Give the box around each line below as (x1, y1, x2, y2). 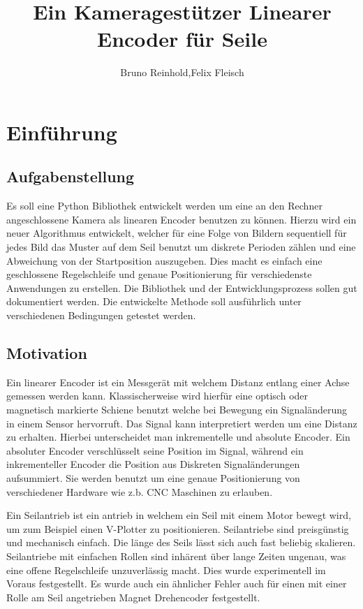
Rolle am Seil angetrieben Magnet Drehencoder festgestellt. (6, 589, 260, 604)
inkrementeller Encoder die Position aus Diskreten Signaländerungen (6, 457, 300, 471)
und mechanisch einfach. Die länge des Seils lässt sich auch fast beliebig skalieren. (6, 535, 356, 550)
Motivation (6, 342, 87, 364)
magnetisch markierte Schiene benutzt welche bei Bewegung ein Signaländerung (6, 402, 348, 417)
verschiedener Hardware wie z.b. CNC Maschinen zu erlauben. (6, 484, 273, 499)
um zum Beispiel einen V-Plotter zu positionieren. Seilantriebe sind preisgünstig (6, 521, 349, 536)
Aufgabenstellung (6, 166, 135, 187)
